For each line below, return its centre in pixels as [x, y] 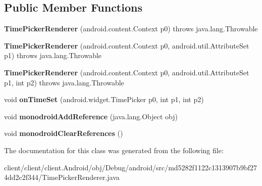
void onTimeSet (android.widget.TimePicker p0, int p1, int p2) [104, 99]
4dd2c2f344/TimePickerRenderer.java [62, 177]
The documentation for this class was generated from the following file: [114, 150]
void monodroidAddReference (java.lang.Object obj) [91, 116]
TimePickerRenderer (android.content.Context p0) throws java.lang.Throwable [131, 29]
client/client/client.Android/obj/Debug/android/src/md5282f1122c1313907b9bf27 [130, 167]
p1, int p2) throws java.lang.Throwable [64, 82]
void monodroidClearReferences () [64, 133]
